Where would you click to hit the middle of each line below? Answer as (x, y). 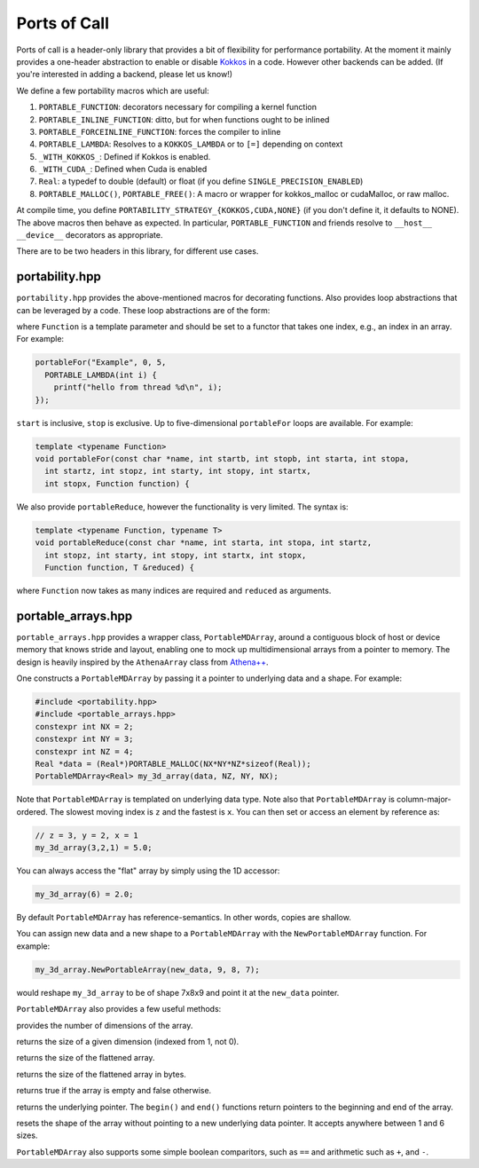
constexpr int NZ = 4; (84, 751)
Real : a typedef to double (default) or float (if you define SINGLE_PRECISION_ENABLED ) (201, 181)
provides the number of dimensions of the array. (105, 1025)
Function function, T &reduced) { (120, 567)
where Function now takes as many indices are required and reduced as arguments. (174, 590)
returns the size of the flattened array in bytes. (101, 1074)
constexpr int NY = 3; (84, 739)
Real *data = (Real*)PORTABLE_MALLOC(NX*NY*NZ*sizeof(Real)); (173, 764)
